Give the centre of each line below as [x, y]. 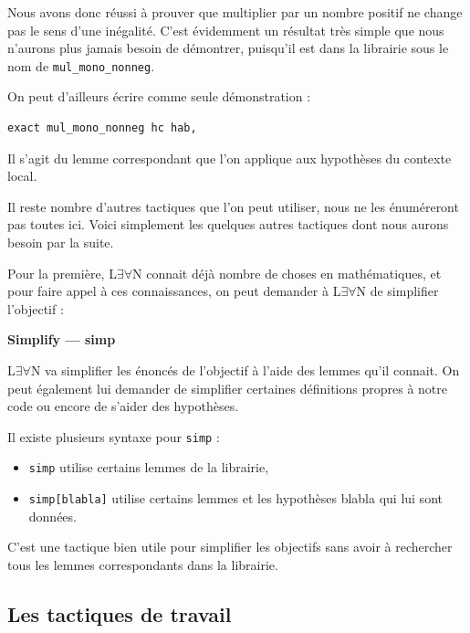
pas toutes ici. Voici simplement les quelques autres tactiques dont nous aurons [228, 224]
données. [52, 516]
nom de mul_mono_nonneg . [81, 65]
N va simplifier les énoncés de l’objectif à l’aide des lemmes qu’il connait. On [245, 369]
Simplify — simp [62, 339]
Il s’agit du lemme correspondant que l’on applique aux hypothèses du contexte [230, 158]
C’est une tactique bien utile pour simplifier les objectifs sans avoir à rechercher [230, 547]
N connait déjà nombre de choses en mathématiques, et [287, 273]
